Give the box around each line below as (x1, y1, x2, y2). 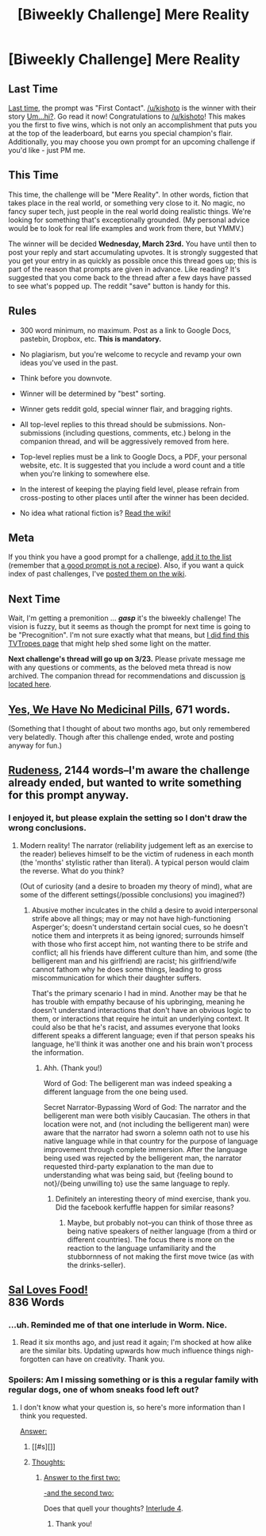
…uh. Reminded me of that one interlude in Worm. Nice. (8, 1319, 228, 1331)
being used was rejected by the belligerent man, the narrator (43, 1153, 242, 1163)
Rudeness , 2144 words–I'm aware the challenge (8, 764, 250, 777)
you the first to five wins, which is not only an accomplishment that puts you (8, 120, 257, 129)
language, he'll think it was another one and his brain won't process (31, 1039, 253, 1049)
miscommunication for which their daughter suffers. (31, 973, 202, 983)
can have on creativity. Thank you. (52, 1354, 165, 1364)
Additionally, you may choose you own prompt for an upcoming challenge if (8, 137, 256, 147)
